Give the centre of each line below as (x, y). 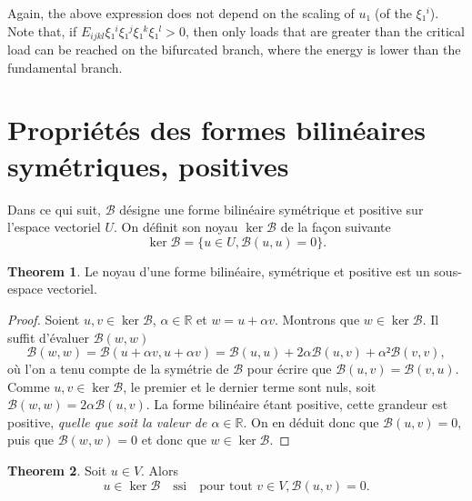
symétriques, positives (148, 165)
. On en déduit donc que (311, 421)
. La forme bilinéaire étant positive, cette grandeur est (297, 404)
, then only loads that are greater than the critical (325, 30)
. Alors (160, 471)
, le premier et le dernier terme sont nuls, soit (250, 386)
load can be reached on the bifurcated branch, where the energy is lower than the (234, 50)
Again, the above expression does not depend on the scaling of (181, 13)
